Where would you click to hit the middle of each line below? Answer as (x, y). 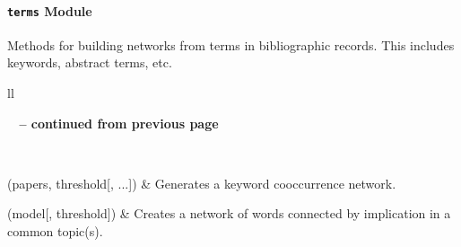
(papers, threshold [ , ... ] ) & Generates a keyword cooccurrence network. (202, 183)
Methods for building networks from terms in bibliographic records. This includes (231, 44)
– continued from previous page (119, 123)
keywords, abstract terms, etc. (90, 62)
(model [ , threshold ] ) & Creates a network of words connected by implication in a (229, 213)
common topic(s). (55, 231)
